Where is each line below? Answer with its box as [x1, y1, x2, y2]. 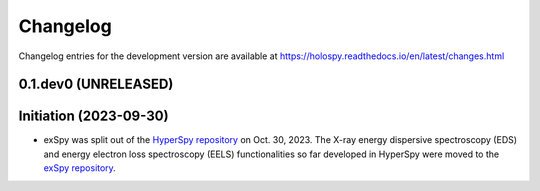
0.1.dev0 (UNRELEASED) [18, 76, 174, 93]
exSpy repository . [43, 162, 117, 174]
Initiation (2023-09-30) [18, 108, 169, 125]
